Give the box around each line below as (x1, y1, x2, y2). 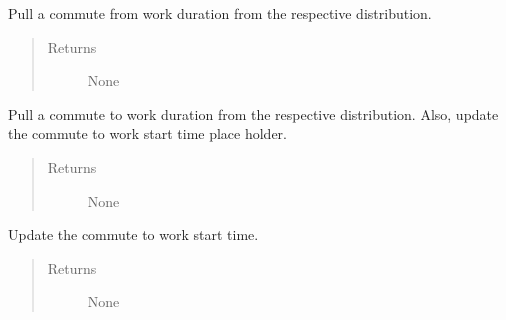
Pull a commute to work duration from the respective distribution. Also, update (8, 103, 499, 124)
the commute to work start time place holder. (8, 123, 287, 144)
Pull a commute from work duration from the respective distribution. (8, 3, 432, 23)
